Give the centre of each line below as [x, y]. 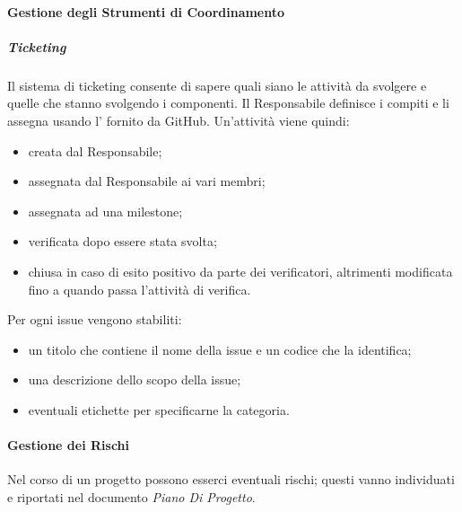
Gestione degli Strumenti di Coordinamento [146, 11]
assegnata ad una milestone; [105, 211]
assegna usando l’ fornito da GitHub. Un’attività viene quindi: [179, 120]
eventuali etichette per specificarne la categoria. [159, 409]
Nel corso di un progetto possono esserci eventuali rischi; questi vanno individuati [231, 479]
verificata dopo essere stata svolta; [122, 241]
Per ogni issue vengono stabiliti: [95, 319]
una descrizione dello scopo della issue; [135, 380]
